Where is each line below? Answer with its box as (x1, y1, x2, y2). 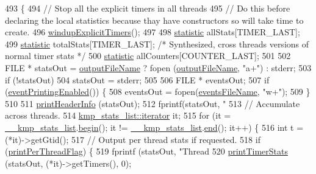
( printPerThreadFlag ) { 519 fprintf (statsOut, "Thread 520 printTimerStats (5, 145, 288, 158)
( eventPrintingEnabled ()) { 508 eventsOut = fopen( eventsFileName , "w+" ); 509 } (5, 85, 311, 98)
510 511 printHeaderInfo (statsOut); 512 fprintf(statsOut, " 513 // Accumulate (5, 97, 300, 110)
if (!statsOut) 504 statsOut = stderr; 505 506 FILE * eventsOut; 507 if (5, 73, 270, 86)
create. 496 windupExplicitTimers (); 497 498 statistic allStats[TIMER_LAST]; (5, 26, 300, 38)
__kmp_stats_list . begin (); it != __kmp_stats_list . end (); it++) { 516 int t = (5, 120, 304, 133)
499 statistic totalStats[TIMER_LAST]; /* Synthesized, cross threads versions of (5, 37, 309, 50)
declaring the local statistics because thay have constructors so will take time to (5, 13, 304, 26)
